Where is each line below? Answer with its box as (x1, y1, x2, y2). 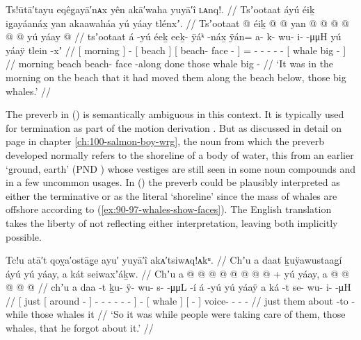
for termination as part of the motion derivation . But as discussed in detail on (6, 120, 342, 135)
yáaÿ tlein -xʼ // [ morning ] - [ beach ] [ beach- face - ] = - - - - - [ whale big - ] (6, 42, 346, 57)
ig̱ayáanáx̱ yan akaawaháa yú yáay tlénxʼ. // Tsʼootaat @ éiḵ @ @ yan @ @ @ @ (6, 15, 349, 30)
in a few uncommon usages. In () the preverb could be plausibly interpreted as (6, 175, 340, 189)
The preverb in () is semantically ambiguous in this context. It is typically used (6, 107, 344, 121)
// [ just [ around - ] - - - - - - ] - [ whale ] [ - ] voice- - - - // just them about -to (6, 293, 348, 307)
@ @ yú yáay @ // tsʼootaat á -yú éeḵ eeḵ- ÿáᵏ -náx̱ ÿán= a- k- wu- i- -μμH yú (6, 29, 342, 44)
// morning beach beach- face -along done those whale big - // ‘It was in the (6, 56, 334, 71)
